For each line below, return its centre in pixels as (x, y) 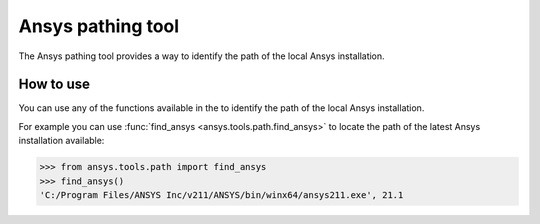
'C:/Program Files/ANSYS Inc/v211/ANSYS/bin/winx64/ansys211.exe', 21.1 (221, 195)
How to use (54, 84)
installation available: (61, 141)
